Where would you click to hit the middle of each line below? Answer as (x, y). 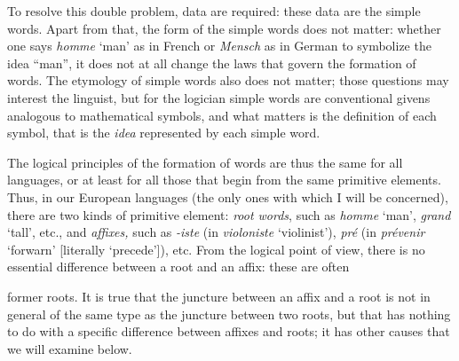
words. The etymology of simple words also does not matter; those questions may (228, 80)
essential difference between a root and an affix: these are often (178, 267)
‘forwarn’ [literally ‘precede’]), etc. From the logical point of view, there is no (216, 249)
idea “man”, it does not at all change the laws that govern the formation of (212, 63)
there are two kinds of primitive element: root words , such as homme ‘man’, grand (229, 214)
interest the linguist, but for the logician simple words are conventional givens (219, 97)
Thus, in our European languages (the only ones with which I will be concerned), (228, 196)
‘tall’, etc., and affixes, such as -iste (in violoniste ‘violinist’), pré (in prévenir (216, 232)
